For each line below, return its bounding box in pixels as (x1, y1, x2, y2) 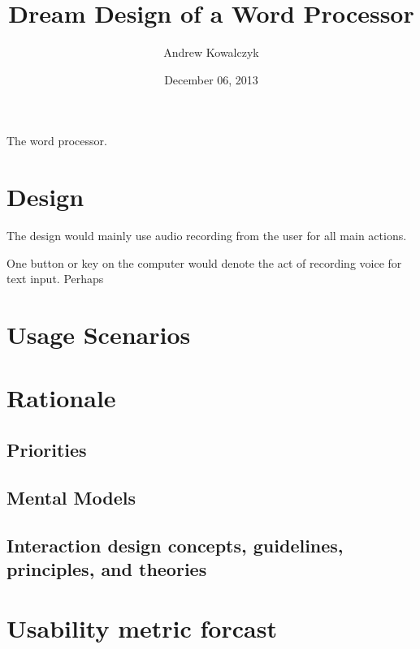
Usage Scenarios (6, 318, 191, 350)
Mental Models (6, 484, 136, 509)
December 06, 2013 (164, 71, 258, 88)
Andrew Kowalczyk (163, 44, 259, 61)
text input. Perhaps (6, 270, 104, 287)
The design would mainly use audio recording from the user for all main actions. (6, 227, 407, 244)
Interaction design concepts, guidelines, (6, 532, 344, 557)
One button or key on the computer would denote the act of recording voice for (6, 254, 402, 271)
